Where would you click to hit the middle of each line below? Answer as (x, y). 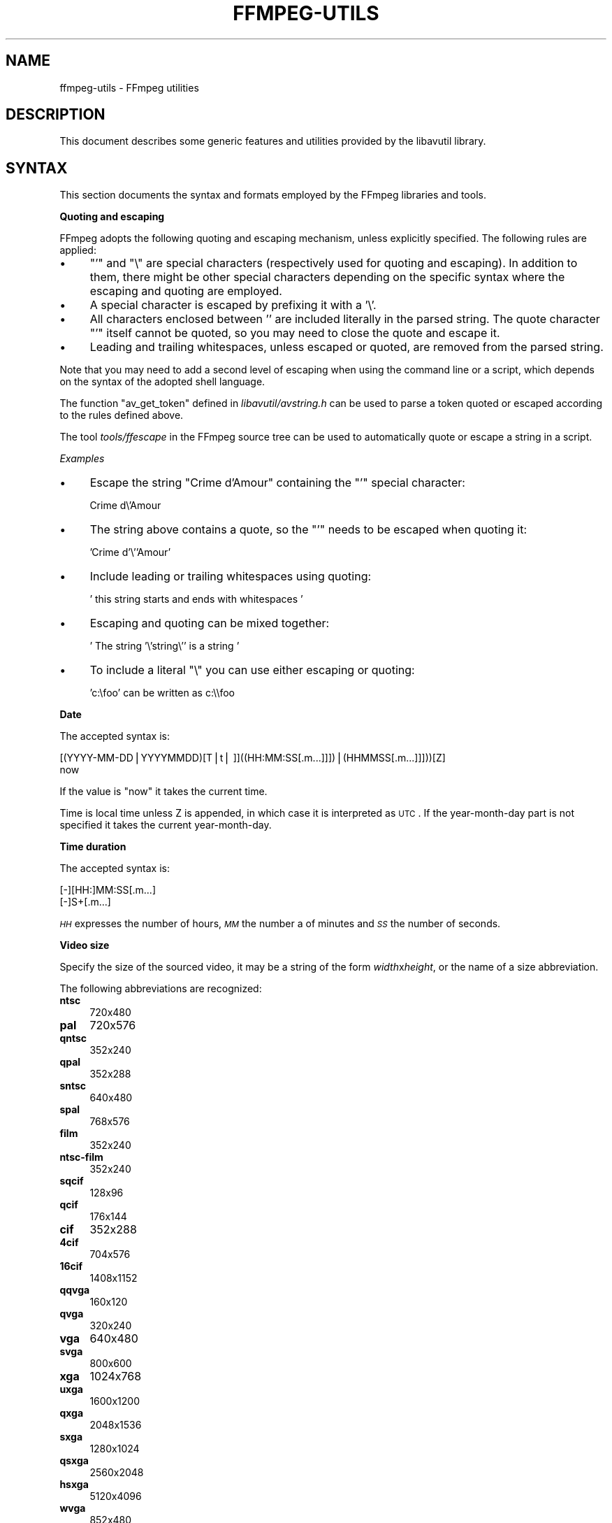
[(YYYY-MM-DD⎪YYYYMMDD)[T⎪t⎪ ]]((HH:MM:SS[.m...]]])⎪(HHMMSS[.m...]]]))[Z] (253, 758)
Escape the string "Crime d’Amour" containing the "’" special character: (277, 483)
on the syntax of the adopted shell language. (162, 382)
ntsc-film (81, 1157)
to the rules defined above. (122, 415)
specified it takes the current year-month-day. (166, 825)
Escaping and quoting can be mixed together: (210, 623)
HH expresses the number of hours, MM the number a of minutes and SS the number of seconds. (280, 924)
